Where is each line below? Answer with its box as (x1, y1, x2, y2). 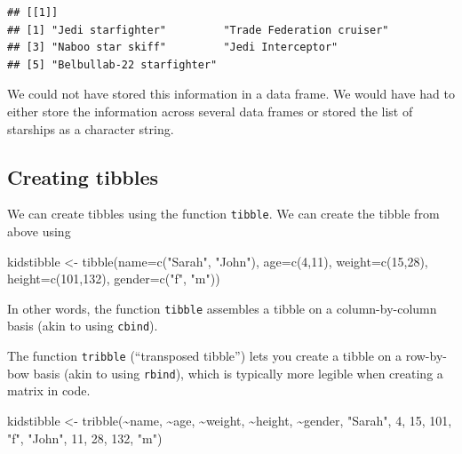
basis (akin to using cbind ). (7, 316, 158, 335)
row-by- (405, 346, 447, 365)
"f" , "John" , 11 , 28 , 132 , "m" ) (7, 428, 163, 447)
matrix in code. (7, 381, 91, 400)
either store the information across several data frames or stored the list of (7, 101, 413, 120)
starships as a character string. (7, 119, 174, 138)
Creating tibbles (7, 163, 159, 190)
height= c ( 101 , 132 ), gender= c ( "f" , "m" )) (7, 269, 220, 288)
